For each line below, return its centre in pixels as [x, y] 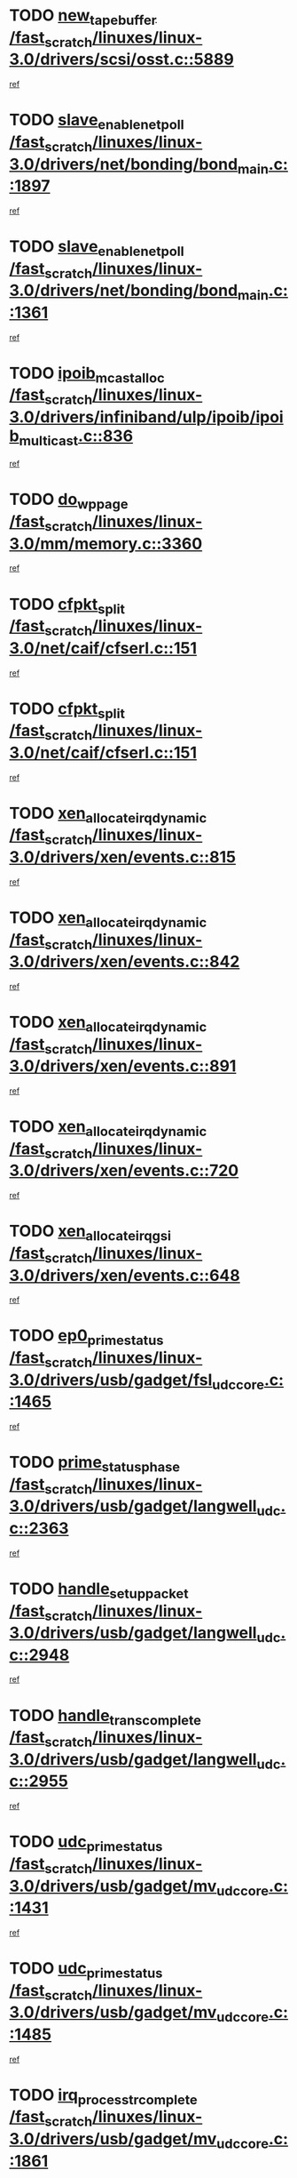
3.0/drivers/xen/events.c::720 [124, 1171]
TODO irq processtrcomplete [103, 2096]
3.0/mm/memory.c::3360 [106, 544]
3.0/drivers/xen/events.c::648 [125, 1275]
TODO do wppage [69, 501]
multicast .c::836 [76, 437]
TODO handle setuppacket [99, 1590]
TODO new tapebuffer [83, 17]
